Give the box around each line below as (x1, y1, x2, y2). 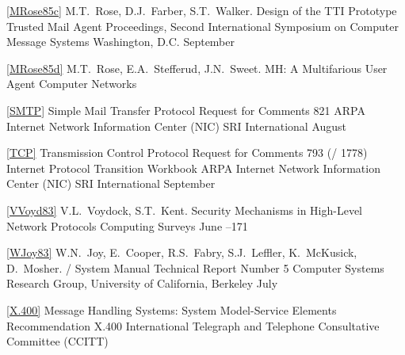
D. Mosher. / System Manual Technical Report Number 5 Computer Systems (6, 259, 384, 276)
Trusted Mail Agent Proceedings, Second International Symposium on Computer (6, 17, 399, 34)
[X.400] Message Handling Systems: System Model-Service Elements (6, 301, 337, 318)
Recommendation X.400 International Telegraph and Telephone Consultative (6, 317, 380, 334)
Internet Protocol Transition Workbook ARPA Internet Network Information (6, 159, 380, 176)
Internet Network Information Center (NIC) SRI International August (6, 117, 347, 134)
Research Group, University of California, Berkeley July (6, 275, 278, 292)
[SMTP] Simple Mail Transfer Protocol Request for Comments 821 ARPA (6, 101, 365, 118)
